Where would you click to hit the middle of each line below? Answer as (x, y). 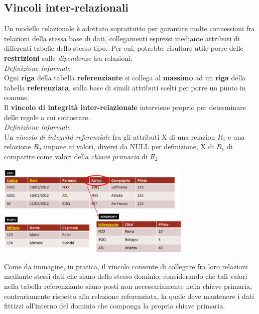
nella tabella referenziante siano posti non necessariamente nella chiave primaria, (128, 286)
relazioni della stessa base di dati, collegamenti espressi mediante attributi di (122, 38)
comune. (17, 97)
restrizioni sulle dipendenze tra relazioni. (68, 58)
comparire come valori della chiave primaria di (76, 156)
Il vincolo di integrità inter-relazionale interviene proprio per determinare (125, 107)
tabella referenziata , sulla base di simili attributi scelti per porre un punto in (125, 87)
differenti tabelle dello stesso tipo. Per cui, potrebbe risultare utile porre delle (124, 48)
